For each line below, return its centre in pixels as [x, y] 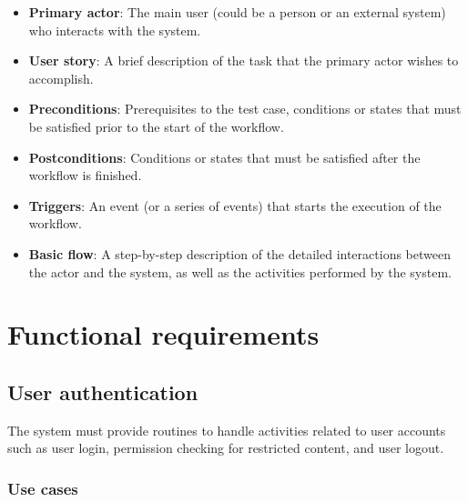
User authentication [103, 392]
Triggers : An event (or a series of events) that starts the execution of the [235, 205]
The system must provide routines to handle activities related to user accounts [227, 430]
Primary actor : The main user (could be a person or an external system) [237, 12]
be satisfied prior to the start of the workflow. [156, 126]
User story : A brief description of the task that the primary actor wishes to [244, 60]
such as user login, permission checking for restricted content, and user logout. [226, 448]
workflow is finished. [85, 175]
